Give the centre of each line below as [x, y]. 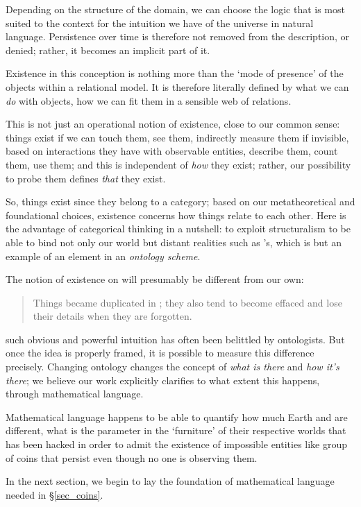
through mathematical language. [75, 394]
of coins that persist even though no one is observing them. [132, 457]
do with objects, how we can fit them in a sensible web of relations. [149, 100]
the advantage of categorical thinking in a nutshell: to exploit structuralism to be [178, 229]
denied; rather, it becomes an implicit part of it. [108, 50]
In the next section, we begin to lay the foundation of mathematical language [170, 481]
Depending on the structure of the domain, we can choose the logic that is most [175, 9]
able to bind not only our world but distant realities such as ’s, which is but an [174, 242]
